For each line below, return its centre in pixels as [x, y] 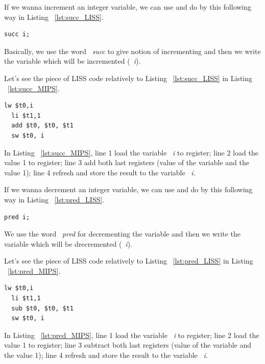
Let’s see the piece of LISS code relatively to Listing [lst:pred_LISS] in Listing [129, 261]
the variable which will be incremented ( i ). [73, 61]
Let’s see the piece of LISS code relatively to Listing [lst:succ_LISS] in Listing [128, 78]
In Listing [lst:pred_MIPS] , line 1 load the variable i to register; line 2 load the [132, 335]
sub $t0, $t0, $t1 [43, 308]
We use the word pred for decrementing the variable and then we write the [122, 234]
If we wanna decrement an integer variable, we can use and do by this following [128, 189]
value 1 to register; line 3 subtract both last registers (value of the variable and [128, 345]
